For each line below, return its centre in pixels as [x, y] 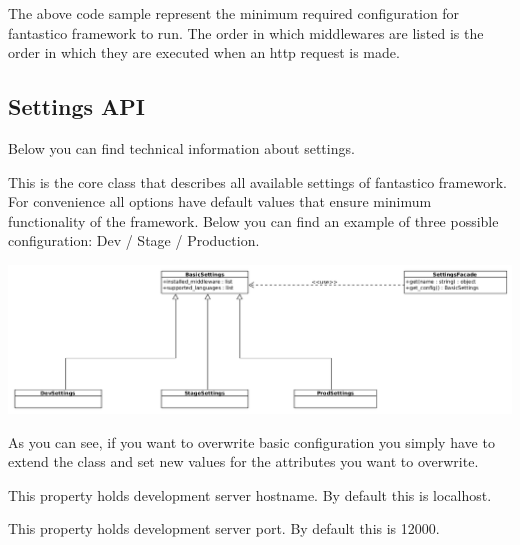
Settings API [76, 106]
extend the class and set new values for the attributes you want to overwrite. [243, 461]
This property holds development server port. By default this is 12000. [224, 528]
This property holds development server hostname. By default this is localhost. [250, 494]
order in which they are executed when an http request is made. [204, 52]
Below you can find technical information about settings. [181, 147]
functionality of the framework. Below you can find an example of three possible [253, 220]
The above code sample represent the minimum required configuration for [234, 13]
